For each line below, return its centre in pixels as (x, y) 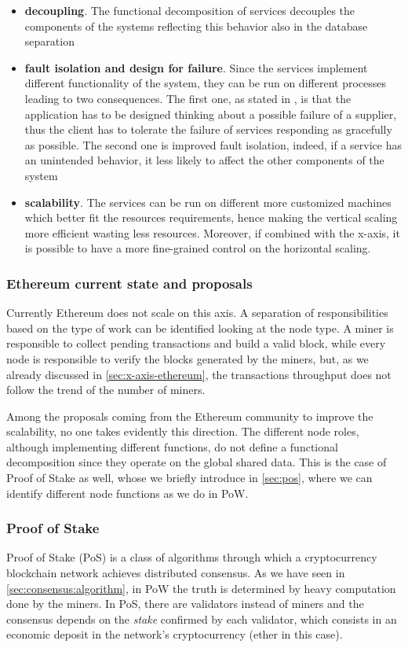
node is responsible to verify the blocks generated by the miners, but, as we (188, 358)
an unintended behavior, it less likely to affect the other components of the (204, 160)
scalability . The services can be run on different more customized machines (208, 202)
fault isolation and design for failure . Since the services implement (196, 67)
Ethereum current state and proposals (129, 283)
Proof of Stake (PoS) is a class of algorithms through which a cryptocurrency (192, 557)
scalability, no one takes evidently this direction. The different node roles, (183, 431)
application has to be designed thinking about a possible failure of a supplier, (211, 114)
